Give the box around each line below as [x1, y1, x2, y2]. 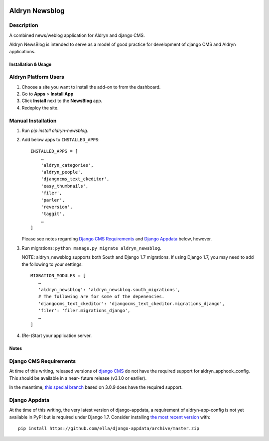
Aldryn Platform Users [9, 74, 65, 81]
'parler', [40, 197, 65, 203]
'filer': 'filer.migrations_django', [38, 308, 131, 313]
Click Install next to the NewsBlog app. [21, 98, 103, 104]
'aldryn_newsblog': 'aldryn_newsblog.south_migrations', [38, 287, 180, 292]
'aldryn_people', [40, 169, 83, 175]
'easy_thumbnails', [40, 183, 89, 189]
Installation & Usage [9, 61, 52, 67]
